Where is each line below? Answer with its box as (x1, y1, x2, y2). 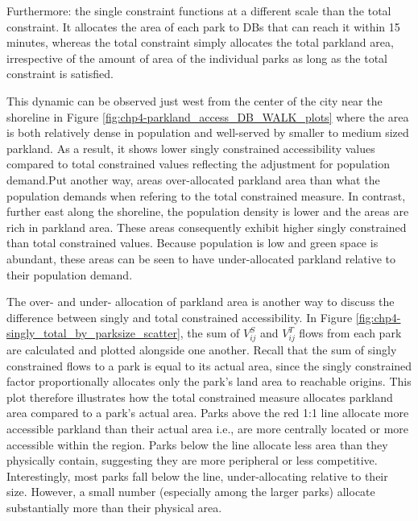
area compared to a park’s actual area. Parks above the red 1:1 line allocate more (6, 404, 409, 421)
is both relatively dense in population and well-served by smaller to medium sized (6, 124, 409, 141)
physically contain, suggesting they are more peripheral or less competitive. (6, 452, 378, 469)
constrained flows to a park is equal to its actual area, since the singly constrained (6, 357, 412, 374)
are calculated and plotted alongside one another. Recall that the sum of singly (6, 341, 397, 358)
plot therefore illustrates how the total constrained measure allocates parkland (6, 388, 393, 405)
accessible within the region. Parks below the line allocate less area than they (6, 436, 388, 453)
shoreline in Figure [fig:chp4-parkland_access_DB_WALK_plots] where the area (6, 108, 409, 125)
